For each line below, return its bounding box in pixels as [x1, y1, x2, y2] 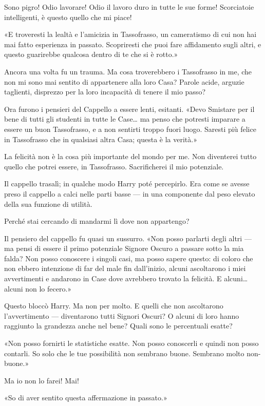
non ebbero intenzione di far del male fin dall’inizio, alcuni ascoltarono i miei [4, 263, 246, 274]
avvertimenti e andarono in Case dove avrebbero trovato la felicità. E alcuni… [4, 273, 248, 284]
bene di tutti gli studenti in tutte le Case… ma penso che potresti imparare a [4, 113, 245, 124]
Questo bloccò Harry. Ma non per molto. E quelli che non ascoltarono [4, 300, 223, 311]
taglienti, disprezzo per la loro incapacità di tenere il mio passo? [4, 86, 205, 97]
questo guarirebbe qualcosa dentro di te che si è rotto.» [4, 49, 178, 60]
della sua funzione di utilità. [4, 198, 92, 209]
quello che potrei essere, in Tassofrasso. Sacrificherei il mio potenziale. [4, 161, 224, 171]
